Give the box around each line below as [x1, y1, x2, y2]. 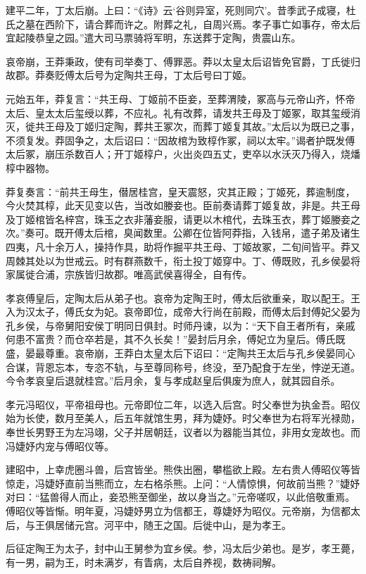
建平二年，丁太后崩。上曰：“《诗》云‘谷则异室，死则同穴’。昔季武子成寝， [6, 3, 346, 17]
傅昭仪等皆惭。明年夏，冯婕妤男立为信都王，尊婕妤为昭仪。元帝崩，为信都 [6, 504, 351, 518]
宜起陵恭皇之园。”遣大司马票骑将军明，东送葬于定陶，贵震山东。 [6, 30, 301, 45]
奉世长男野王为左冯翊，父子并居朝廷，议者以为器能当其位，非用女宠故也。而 [6, 425, 360, 439]
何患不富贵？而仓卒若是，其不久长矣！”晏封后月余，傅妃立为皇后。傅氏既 [6, 332, 346, 347]
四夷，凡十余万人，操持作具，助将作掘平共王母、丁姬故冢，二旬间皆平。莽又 [6, 239, 360, 254]
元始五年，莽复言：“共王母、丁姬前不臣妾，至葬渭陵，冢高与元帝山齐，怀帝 [6, 91, 355, 106]
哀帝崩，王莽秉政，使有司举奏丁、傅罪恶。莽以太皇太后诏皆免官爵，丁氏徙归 [6, 54, 360, 68]
